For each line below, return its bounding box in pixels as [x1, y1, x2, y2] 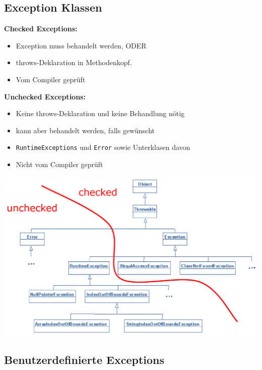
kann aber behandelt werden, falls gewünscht [16, 125, 155, 135]
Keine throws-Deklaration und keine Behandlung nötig [16, 108, 185, 119]
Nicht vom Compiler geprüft [16, 159, 103, 170]
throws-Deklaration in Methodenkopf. [16, 57, 132, 68]
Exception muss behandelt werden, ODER [16, 40, 147, 50]
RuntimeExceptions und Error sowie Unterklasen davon [16, 142, 190, 152]
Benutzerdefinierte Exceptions [4, 352, 165, 367]
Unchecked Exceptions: [4, 91, 86, 101]
